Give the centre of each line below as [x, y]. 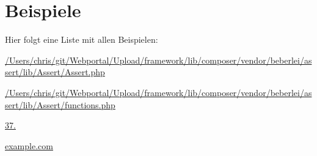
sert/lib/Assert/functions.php [60, 104]
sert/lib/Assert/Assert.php [55, 72]
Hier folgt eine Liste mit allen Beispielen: [82, 39]
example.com [29, 145]
